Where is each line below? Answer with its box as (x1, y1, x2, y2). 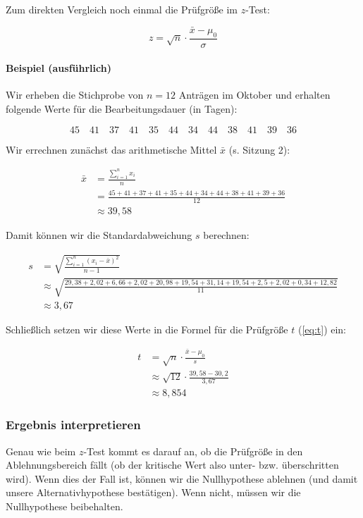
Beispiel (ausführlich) (6, 61, 111, 75)
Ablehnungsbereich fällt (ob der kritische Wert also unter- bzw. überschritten (6, 457, 339, 472)
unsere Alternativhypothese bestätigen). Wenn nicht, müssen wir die (6, 485, 301, 500)
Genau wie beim (6, 443, 76, 458)
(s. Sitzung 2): (228, 142, 290, 156)
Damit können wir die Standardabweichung (6, 228, 192, 242)
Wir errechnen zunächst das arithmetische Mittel (6, 142, 217, 156)
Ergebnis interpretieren (6, 416, 141, 433)
